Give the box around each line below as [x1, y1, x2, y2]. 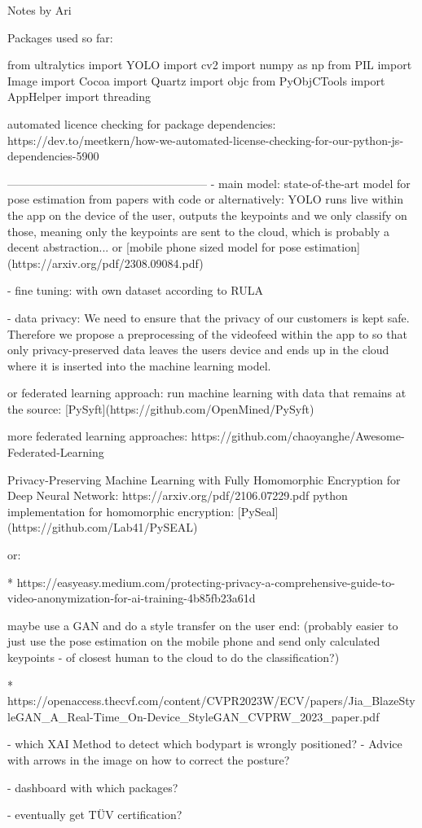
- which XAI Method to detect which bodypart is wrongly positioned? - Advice [7, 735, 402, 752]
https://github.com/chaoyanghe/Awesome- [191, 427, 405, 445]
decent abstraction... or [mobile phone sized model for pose [7, 239, 301, 256]
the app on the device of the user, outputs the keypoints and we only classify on [7, 206, 407, 223]
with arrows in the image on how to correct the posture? [7, 751, 290, 768]
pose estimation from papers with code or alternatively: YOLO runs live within [7, 191, 404, 208]
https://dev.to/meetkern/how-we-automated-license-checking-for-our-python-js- [7, 131, 404, 148]
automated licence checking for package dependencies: [7, 115, 276, 132]
